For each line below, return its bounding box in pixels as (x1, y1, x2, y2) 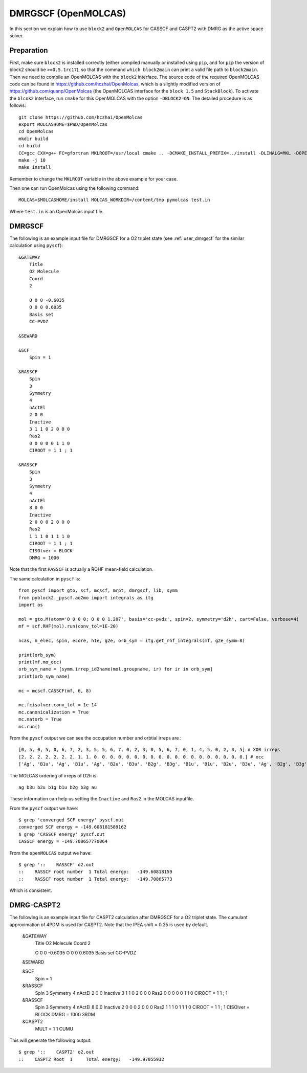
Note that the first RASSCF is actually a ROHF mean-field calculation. (9, 566, 153, 572)
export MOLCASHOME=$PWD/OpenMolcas (18, 121, 108, 127)
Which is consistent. (9, 887, 52, 893)
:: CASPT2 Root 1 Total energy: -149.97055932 (18, 1056, 165, 1062)
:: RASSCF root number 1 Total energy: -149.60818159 (18, 869, 172, 875)
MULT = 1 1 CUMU (35, 1025, 74, 1032)
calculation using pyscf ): (9, 242, 63, 249)
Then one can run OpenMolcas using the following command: (9, 185, 140, 191)
